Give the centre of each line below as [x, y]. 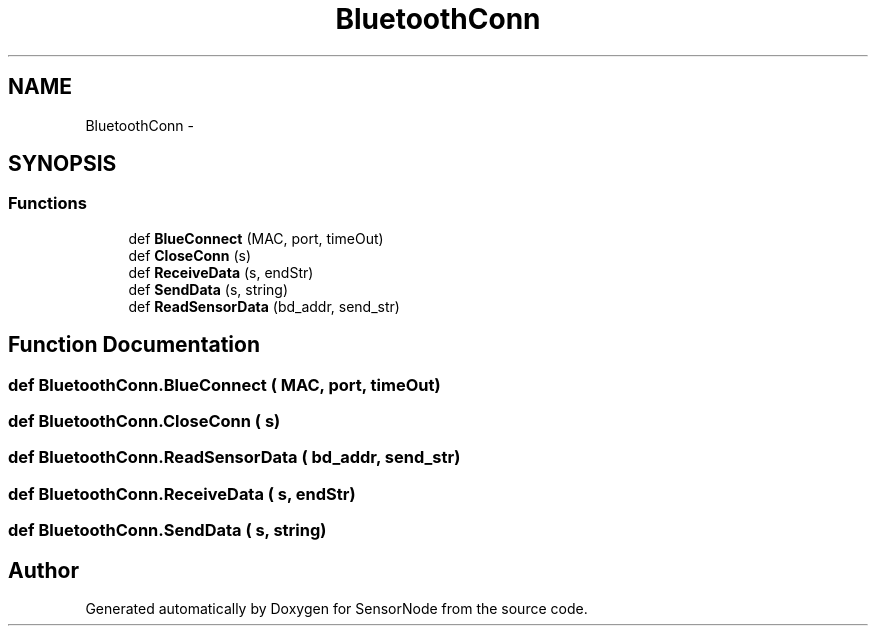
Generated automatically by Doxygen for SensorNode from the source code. [336, 608]
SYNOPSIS [62, 164]
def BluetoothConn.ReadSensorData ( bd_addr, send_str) [234, 457]
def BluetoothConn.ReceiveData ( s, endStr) [182, 493]
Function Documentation [134, 345]
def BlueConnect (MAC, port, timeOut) [256, 238]
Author [43, 570]
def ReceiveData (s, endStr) [221, 272]
